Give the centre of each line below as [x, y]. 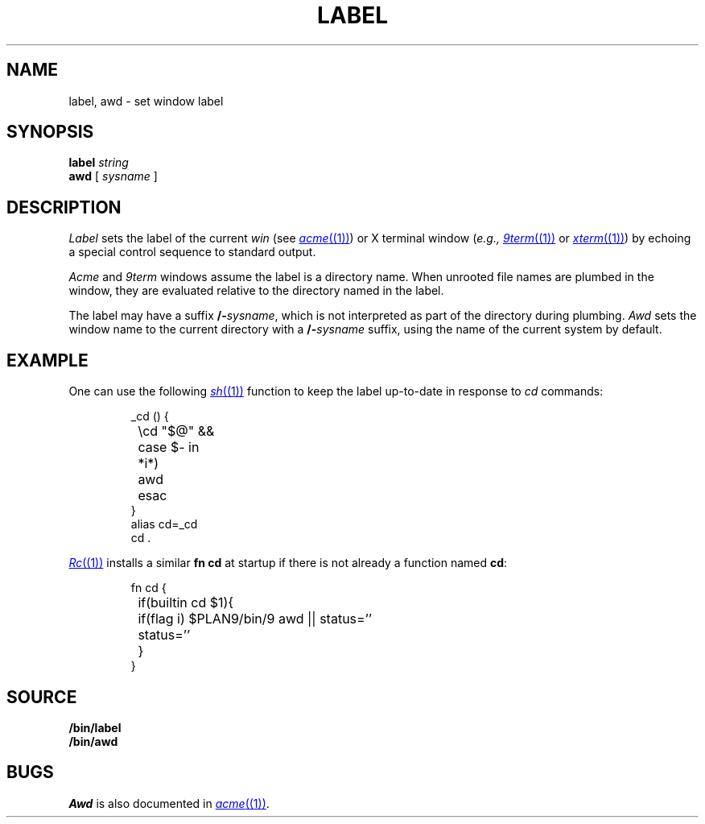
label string [99, 163]
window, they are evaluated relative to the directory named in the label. [256, 291]
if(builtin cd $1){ [186, 603]
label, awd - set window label [146, 101]
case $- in [169, 447]
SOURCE [42, 697]
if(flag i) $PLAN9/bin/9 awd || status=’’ [255, 619]
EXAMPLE [47, 360]
